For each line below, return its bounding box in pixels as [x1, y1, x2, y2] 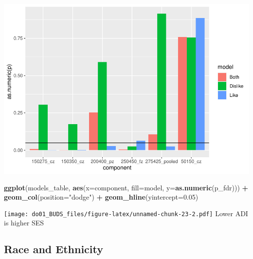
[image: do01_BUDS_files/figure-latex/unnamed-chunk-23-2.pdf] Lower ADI [4, 208, 248, 218]
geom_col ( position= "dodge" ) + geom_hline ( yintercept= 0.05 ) [4, 192, 199, 202]
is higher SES [4, 218, 44, 228]
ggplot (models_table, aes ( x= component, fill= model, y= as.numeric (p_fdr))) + [4, 182, 249, 192]
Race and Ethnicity [4, 241, 104, 257]
